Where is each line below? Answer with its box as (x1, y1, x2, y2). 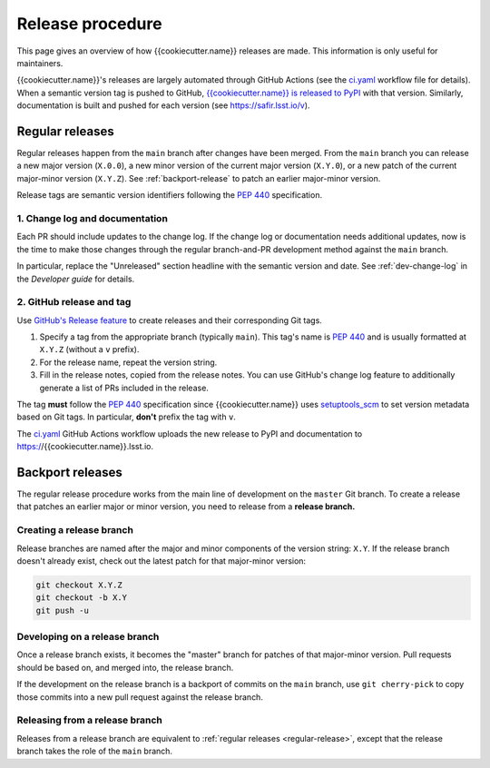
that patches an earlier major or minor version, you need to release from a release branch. (16, 501, 356, 512)
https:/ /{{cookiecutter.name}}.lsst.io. (16, 441, 154, 452)
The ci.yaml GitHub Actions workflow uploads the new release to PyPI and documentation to (16, 428, 363, 439)
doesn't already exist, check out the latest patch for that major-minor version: (16, 555, 307, 566)
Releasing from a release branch (16, 714, 162, 726)
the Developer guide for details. (16, 273, 135, 284)
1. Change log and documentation (16, 212, 168, 224)
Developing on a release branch (16, 631, 160, 644)
